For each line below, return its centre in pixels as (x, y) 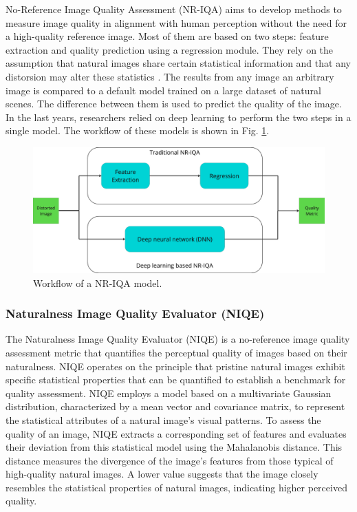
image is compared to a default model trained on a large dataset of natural (163, 90)
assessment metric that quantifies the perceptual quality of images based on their (176, 352)
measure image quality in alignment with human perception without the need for (176, 22)
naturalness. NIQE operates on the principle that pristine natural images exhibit (175, 366)
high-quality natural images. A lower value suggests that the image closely (162, 474)
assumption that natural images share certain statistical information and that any (178, 63)
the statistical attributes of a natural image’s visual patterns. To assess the (163, 419)
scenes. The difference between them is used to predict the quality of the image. (174, 104)
